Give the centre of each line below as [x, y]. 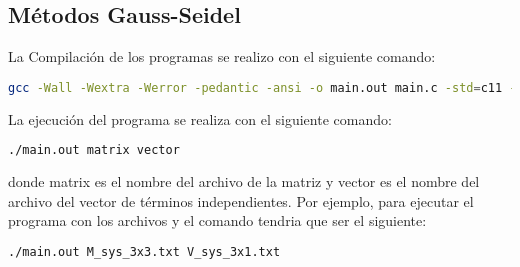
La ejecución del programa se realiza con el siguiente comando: [200, 118]
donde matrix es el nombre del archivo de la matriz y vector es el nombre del [244, 181]
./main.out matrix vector [94, 150]
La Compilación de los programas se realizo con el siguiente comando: [222, 56]
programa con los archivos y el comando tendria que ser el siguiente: [217, 220]
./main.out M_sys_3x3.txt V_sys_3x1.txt [144, 251]
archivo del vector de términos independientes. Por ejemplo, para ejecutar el [241, 200]
